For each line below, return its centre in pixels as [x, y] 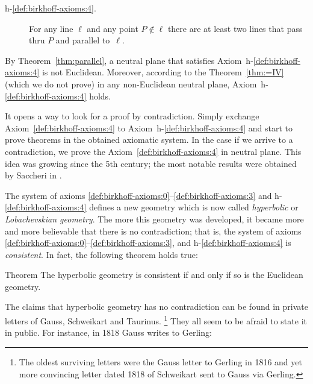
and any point [113, 28]
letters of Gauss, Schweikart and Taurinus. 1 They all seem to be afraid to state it [156, 320]
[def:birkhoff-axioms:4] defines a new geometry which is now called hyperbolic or [152, 207]
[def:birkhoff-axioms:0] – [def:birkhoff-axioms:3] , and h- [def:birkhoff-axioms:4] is [148, 243]
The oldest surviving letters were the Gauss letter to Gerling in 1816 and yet [160, 361]
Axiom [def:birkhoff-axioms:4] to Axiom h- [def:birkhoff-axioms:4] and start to [149, 127]
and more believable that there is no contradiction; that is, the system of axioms [153, 231]
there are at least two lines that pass [235, 28]
